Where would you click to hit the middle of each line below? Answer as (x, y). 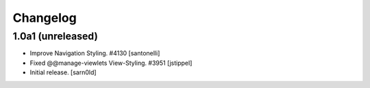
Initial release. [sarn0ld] (63, 72)
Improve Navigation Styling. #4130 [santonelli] (95, 53)
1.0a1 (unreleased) (56, 36)
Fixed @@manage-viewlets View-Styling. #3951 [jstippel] (111, 63)
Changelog (45, 18)
